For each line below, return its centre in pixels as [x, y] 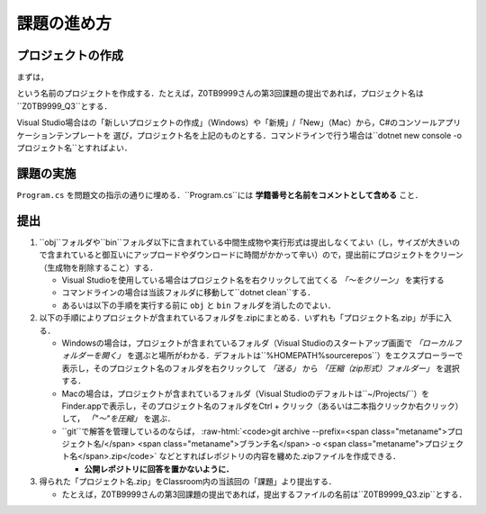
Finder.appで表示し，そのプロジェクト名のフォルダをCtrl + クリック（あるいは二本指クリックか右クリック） [262, 406]
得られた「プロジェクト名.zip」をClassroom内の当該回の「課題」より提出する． [188, 482]
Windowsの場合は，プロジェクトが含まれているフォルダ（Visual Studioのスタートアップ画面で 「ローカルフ [262, 343]
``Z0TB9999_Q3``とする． [64, 106]
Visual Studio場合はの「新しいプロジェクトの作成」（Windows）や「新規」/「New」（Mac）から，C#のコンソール [227, 122]
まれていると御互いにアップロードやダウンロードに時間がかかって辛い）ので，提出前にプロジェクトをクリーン [259, 255]
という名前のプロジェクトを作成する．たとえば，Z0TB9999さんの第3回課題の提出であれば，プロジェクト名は [220, 94]
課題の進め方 [64, 23]
